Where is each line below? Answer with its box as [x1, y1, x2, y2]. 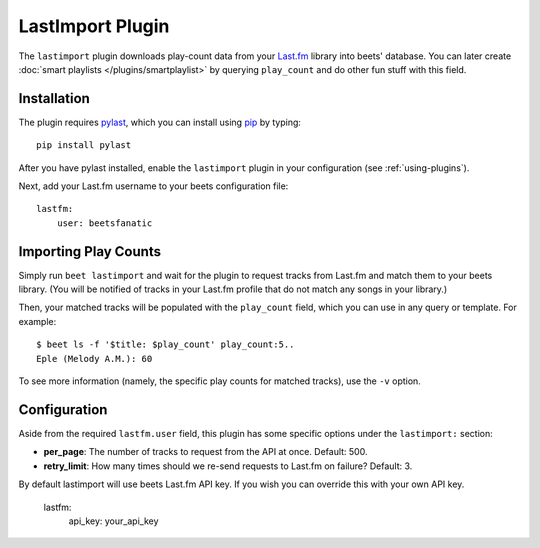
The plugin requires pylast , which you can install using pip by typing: [18, 116, 302, 128]
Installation [18, 90, 90, 107]
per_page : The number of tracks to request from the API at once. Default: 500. [43, 446, 368, 458]
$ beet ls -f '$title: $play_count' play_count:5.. [36, 339, 295, 350]
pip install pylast [36, 140, 132, 151]
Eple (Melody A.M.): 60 [36, 353, 153, 364]
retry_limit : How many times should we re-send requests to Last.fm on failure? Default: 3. [43, 460, 413, 472]
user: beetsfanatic [56, 217, 153, 229]
